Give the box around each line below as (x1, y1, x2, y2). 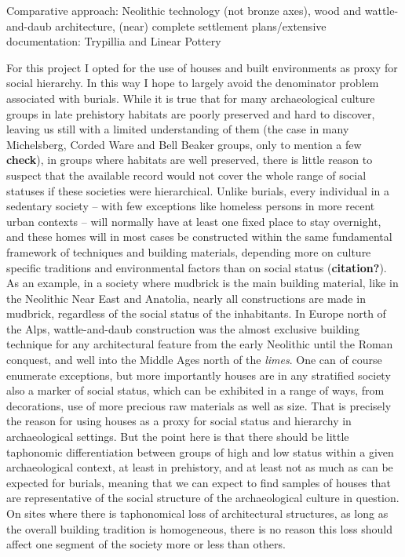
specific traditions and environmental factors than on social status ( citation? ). (6, 259, 387, 275)
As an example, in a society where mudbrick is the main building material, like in (6, 275, 399, 291)
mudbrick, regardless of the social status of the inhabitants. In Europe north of (6, 305, 386, 322)
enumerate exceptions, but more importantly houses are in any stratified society (6, 366, 391, 383)
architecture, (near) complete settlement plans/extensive (55, 17, 327, 34)
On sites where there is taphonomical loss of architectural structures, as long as (6, 505, 389, 521)
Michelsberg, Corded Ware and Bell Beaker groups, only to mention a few (6, 136, 362, 152)
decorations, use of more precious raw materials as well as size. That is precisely (6, 397, 392, 413)
